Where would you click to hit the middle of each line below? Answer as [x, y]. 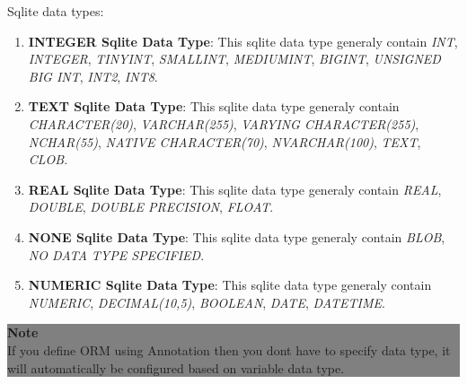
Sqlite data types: [56, 11]
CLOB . [48, 159]
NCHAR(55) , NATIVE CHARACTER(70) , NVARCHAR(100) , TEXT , [225, 141]
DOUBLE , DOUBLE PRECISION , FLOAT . [151, 207]
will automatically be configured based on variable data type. [176, 367]
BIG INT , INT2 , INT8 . [93, 76]
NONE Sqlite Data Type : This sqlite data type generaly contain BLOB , [237, 236]
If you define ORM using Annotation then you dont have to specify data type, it [229, 349]
